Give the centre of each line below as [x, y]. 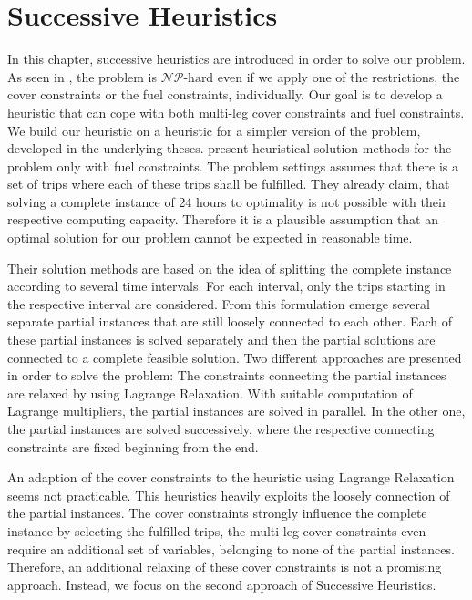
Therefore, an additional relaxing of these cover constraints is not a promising [225, 567]
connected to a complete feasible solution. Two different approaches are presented [235, 357]
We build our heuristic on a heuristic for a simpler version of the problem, [214, 130]
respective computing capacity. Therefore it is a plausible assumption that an [223, 219]
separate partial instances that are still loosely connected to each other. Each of [230, 321]
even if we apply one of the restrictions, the [339, 76]
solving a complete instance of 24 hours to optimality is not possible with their [227, 201]
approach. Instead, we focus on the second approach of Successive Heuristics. [222, 584]
